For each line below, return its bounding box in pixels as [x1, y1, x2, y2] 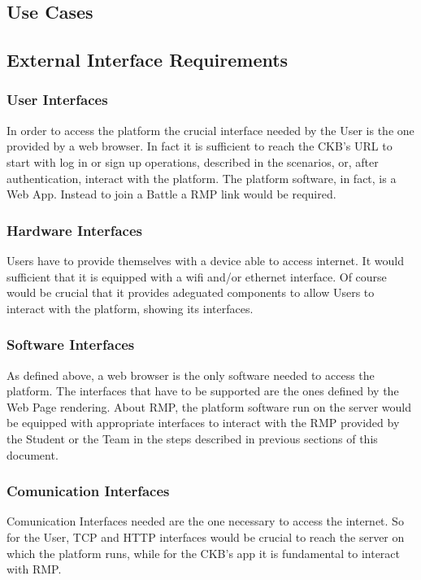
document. [7, 446, 59, 463]
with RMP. [7, 560, 62, 578]
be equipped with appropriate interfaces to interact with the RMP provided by [7, 414, 400, 431]
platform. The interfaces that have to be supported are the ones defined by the [7, 382, 399, 399]
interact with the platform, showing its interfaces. [7, 299, 254, 316]
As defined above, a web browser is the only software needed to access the [7, 366, 375, 383]
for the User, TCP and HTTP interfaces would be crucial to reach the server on [7, 528, 405, 545]
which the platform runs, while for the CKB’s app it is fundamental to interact [7, 544, 400, 561]
